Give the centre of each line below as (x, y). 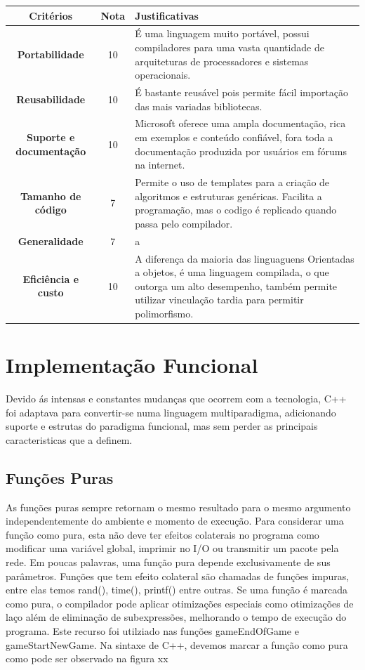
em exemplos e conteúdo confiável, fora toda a (234, 137)
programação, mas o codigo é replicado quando (236, 210)
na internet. (160, 165)
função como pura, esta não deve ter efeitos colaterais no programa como (162, 534)
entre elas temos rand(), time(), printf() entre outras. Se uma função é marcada (177, 590)
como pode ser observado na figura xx (87, 658)
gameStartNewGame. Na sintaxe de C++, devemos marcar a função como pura (177, 644)
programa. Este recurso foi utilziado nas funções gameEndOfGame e (152, 631)
